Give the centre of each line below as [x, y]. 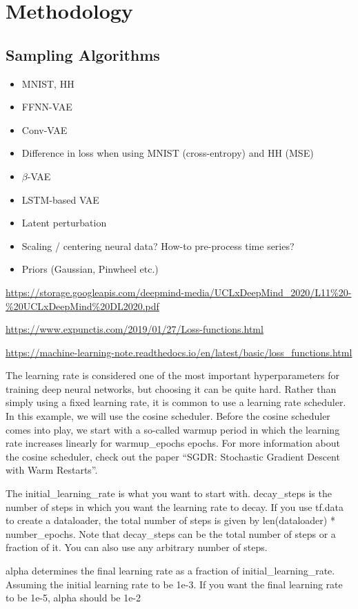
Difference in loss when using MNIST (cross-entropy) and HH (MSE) [168, 153]
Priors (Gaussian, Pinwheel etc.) [90, 269]
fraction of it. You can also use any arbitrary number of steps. [137, 547]
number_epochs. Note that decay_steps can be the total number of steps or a [171, 533]
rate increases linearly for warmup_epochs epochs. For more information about [173, 443]
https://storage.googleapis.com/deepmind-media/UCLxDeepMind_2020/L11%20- [179, 292]
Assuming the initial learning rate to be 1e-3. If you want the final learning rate [174, 584]
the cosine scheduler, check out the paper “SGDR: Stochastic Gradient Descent [173, 456]
